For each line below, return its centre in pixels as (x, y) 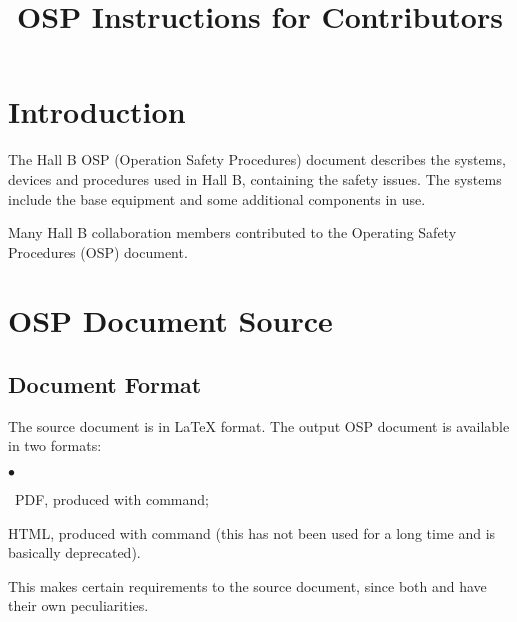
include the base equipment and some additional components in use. (217, 198)
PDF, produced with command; (111, 499)
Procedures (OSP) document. (98, 251)
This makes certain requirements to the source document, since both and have (247, 585)
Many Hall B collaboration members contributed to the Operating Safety (232, 232)
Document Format (105, 384)
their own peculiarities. (78, 605)
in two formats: (55, 445)
